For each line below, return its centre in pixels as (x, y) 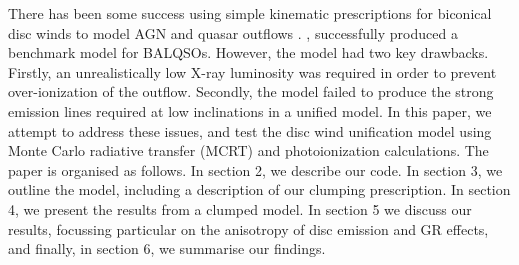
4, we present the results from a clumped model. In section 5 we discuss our (240, 208)
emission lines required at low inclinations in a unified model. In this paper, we (250, 110)
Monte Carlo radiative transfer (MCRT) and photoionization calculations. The (248, 150)
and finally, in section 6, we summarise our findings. (167, 248)
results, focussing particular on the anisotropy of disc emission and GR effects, (248, 228)
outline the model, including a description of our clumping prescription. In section (259, 189)
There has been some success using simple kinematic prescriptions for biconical (250, 13)
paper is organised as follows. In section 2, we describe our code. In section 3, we (255, 169)
